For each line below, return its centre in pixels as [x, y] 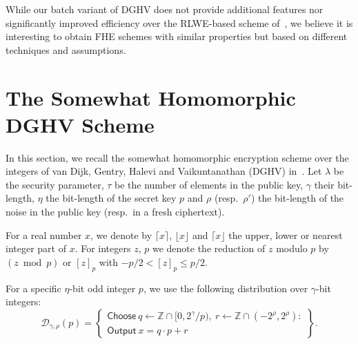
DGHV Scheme [80, 124]
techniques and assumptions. [66, 49]
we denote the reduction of [209, 248]
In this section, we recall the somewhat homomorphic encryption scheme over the [177, 157]
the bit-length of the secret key [111, 198]
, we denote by [121, 235]
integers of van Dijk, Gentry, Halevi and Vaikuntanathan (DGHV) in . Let [164, 171]
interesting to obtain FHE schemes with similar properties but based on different [177, 36]
